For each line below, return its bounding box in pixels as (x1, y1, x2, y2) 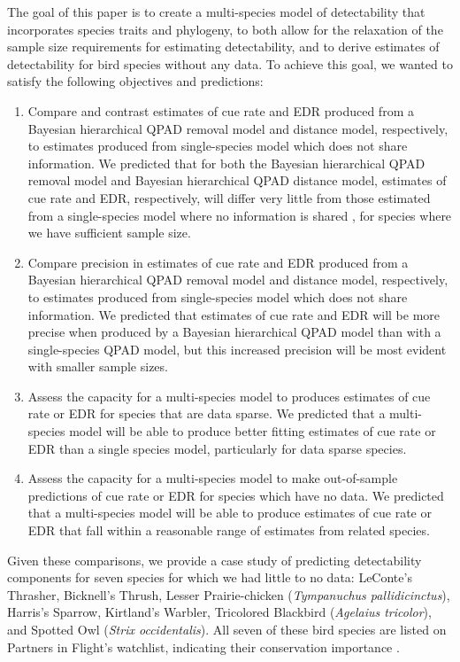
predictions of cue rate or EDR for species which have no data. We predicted (27, 486, 444, 504)
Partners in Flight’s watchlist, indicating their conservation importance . (7, 637, 400, 656)
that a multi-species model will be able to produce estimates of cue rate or (27, 503, 432, 522)
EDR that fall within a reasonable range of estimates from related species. (27, 521, 430, 540)
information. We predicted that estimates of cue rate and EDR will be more (27, 305, 441, 323)
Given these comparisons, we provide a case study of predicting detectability (7, 550, 422, 569)
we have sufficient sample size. (27, 223, 191, 242)
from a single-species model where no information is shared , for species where (27, 206, 452, 224)
